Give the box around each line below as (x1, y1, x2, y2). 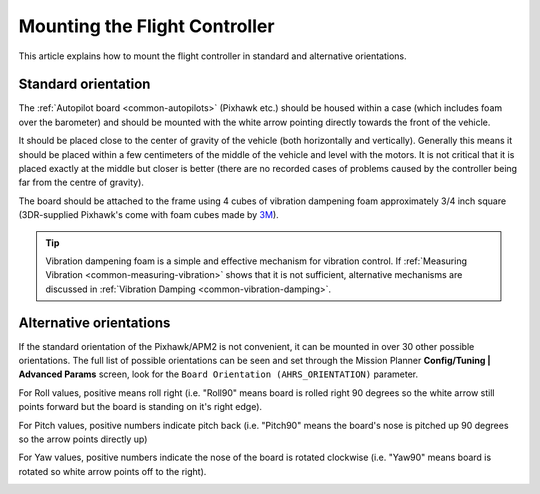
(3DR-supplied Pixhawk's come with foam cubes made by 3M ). (18, 209, 279, 221)
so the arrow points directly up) (18, 433, 148, 445)
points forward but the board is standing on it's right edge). (18, 401, 263, 413)
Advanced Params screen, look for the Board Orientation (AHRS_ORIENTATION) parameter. (18, 368, 419, 380)
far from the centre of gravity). (18, 176, 145, 189)
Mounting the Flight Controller (18, 15, 275, 37)
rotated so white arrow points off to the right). (18, 465, 207, 477)
